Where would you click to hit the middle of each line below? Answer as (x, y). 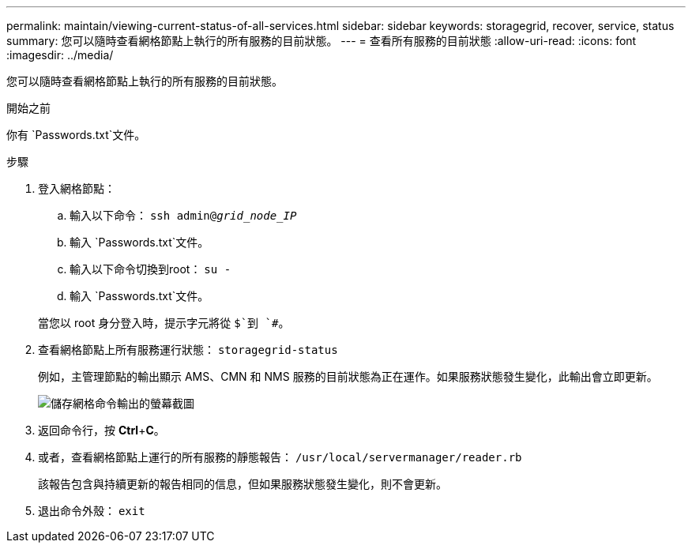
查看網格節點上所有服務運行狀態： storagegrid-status (188, 350)
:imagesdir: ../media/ (60, 55)
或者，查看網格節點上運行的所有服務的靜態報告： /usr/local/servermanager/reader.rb (280, 457)
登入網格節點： (77, 188)
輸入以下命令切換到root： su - (150, 269)
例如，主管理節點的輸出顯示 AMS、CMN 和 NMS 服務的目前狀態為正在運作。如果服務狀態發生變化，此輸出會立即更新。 (348, 376)
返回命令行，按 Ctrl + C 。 (102, 430)
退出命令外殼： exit (92, 511)
